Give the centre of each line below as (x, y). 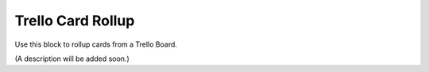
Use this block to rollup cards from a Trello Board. (96, 44)
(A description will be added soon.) (72, 59)
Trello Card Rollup (75, 21)
